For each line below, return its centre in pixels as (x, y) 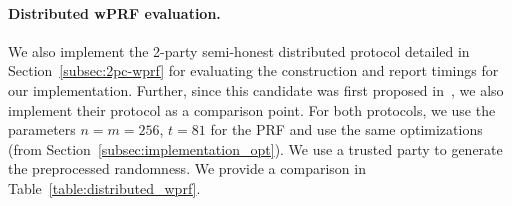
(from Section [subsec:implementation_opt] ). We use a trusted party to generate (255, 148)
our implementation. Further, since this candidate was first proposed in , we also (256, 89)
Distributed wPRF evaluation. (114, 12)
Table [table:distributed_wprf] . (104, 187)
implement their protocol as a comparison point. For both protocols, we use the (252, 109)
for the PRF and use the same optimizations (346, 129)
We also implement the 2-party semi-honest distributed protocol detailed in (239, 50)
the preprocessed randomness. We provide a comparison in (187, 168)
